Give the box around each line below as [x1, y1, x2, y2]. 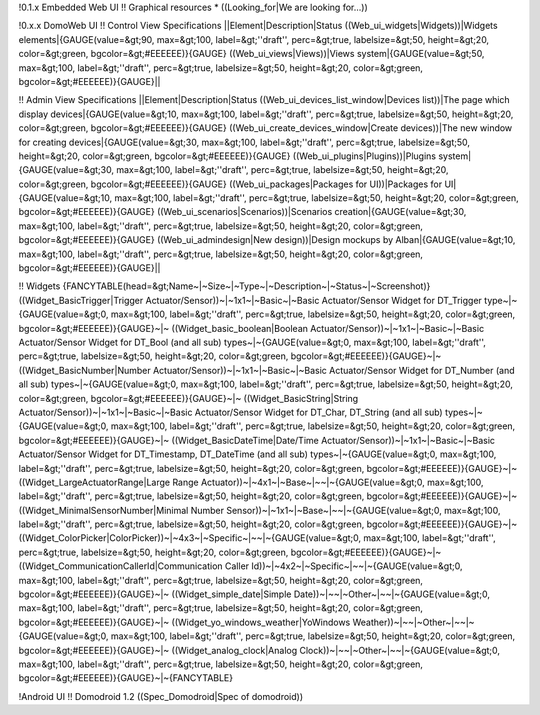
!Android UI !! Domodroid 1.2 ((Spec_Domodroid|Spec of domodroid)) [18, 690, 304, 702]
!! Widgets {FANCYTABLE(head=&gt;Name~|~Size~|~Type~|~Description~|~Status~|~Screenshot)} [18, 280, 431, 292]
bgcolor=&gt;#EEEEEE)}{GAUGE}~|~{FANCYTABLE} [18, 672, 234, 684]
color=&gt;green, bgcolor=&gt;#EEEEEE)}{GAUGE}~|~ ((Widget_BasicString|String [18, 392, 359, 404]
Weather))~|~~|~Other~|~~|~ [352, 616, 475, 628]
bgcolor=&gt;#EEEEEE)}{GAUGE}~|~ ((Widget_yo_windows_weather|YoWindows [18, 616, 351, 628]
